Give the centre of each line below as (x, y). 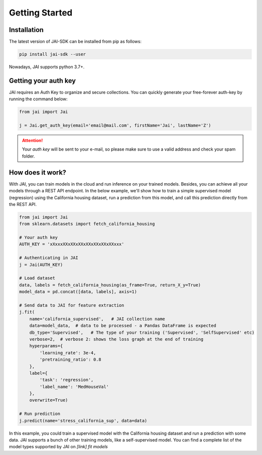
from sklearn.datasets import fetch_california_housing (87, 224)
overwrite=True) (49, 400)
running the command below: (38, 99)
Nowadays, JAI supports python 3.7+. (47, 67)
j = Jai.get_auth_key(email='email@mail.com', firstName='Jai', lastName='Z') (115, 126)
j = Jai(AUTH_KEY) (41, 265)
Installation (26, 30)
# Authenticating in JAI (49, 258)
